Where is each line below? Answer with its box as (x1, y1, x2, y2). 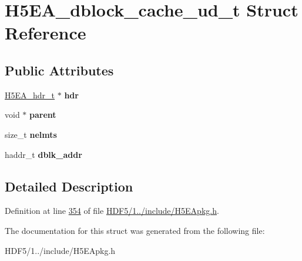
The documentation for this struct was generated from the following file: (5, 224, 265, 236)
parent (29, 108, 56, 121)
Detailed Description (5, 177, 133, 195)
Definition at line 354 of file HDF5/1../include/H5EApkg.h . (5, 204, 219, 217)
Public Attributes (5, 61, 114, 79)
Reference (5, 21, 86, 45)
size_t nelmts (5, 128, 57, 140)
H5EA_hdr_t (5, 88, 55, 101)
